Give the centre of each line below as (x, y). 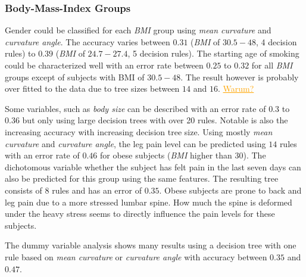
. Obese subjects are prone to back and (230, 190)
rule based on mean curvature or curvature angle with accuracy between (136, 256)
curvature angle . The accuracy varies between (88, 41)
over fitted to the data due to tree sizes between (92, 88)
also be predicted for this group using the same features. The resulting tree (142, 178)
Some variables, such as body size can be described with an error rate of (135, 108)
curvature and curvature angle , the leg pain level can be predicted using (135, 143)
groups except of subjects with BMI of (75, 77)
